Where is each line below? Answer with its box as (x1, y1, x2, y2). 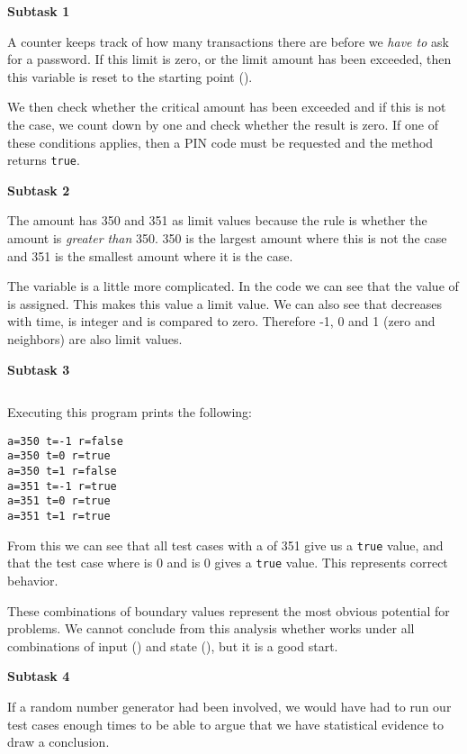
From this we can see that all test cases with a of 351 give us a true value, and (7, 535, 444, 554)
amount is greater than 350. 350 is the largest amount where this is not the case (7, 229, 447, 247)
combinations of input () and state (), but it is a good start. (7, 636, 338, 655)
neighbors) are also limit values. (7, 329, 183, 348)
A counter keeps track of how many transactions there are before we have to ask (7, 32, 449, 50)
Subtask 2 (7, 180, 70, 199)
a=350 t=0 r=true (7, 450, 111, 463)
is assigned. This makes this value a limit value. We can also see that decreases (7, 294, 442, 313)
